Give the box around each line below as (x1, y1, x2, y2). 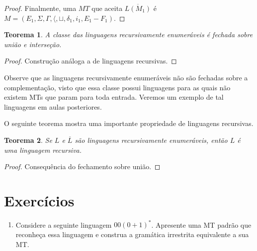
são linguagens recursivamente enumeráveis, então (75, 134, 228, 145)
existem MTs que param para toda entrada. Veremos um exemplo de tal (4, 92, 224, 102)
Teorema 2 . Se (4, 134, 52, 145)
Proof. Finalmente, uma (4, 3, 77, 13)
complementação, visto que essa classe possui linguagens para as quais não (4, 82, 231, 92)
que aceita (91, 3, 123, 13)
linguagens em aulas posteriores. (4, 101, 102, 112)
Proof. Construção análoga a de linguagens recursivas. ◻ (4, 56, 177, 66)
